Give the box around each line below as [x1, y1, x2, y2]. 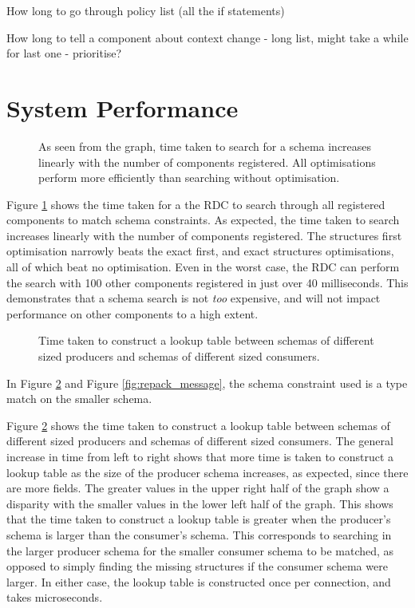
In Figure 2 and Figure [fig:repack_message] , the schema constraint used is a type [6, 374, 408, 391]
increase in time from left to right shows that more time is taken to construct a [6, 448, 394, 464]
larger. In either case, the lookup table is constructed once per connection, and [6, 573, 391, 590]
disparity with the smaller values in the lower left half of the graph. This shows [6, 495, 393, 511]
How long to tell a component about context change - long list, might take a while [6, 29, 409, 45]
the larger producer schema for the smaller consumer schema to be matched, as [6, 542, 394, 559]
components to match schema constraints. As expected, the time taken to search [6, 211, 400, 228]
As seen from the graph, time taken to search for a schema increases [38, 137, 372, 154]
